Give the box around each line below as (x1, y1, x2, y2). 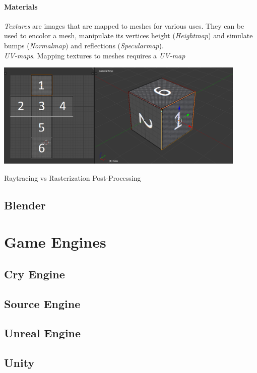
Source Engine (4, 295, 81, 311)
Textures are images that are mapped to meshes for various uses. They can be (4, 20, 244, 31)
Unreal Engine (4, 325, 81, 341)
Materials (4, 1, 38, 12)
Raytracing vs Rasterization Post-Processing (4, 172, 141, 183)
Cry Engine (4, 266, 65, 281)
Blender (4, 197, 46, 212)
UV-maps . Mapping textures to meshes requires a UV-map (4, 50, 185, 60)
